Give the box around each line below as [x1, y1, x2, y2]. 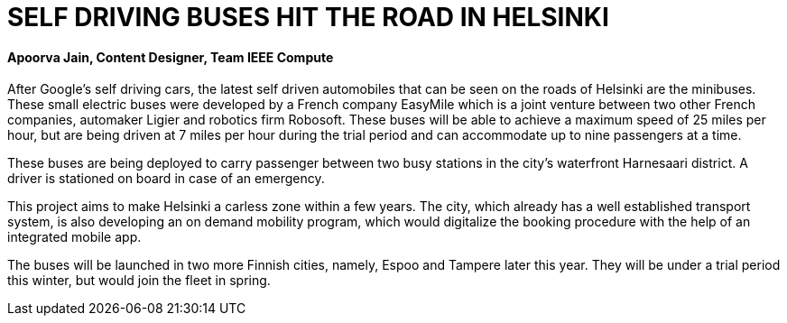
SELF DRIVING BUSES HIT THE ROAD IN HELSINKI [7, 2, 609, 32]
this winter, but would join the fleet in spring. [7, 272, 271, 289]
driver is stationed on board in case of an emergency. [7, 171, 325, 187]
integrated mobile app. [7, 229, 142, 245]
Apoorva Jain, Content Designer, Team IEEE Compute [7, 49, 334, 65]
